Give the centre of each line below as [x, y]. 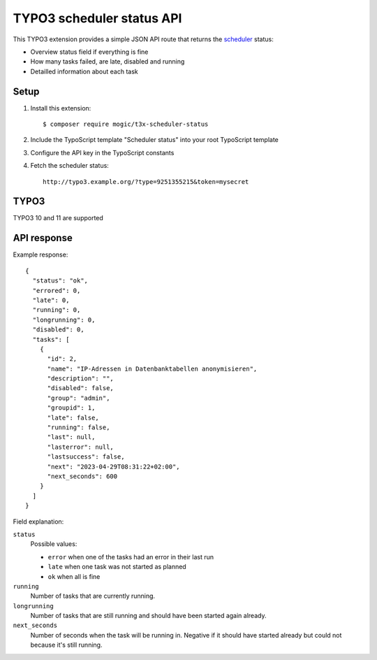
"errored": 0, [57, 290]
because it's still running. [66, 645]
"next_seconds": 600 [82, 476]
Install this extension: [61, 108]
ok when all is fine [74, 576]
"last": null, [71, 437]
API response [43, 238]
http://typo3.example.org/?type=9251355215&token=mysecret [146, 181]
